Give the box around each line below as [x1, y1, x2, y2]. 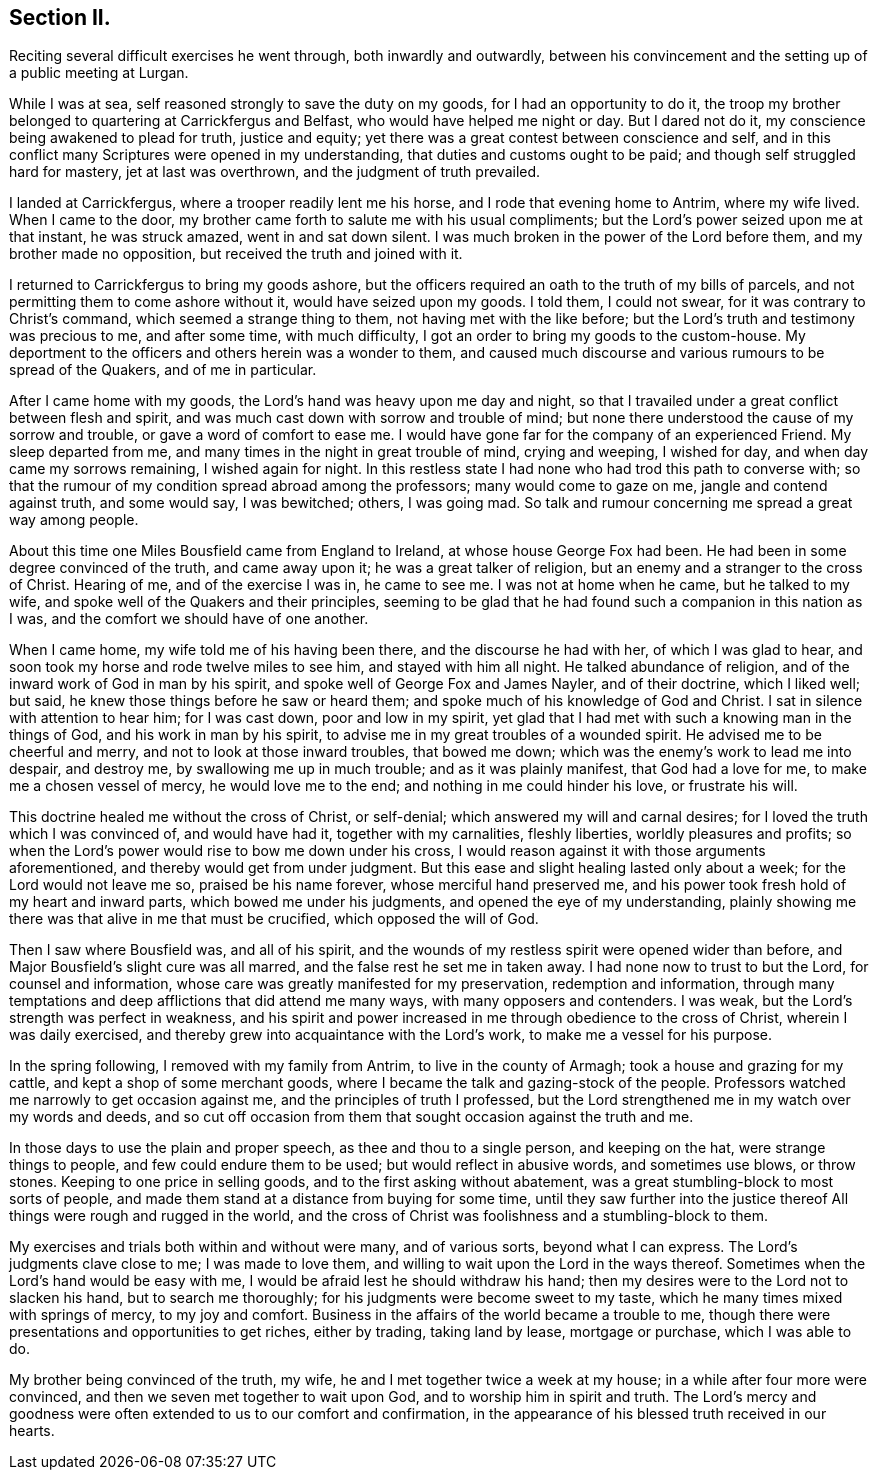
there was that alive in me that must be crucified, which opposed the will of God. [9, 910, 539, 928]
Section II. [9, 5, 111, 30]
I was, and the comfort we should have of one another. [9, 610, 369, 628]
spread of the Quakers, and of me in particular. [9, 361, 317, 379]
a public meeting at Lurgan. [9, 64, 189, 82]
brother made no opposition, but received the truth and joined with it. [9, 245, 463, 263]
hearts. [9, 1422, 55, 1440]
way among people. [9, 511, 139, 529]
